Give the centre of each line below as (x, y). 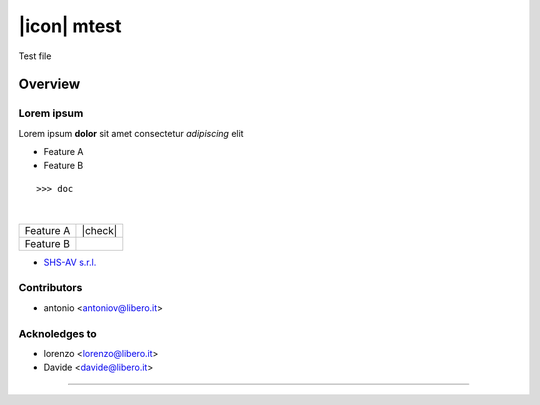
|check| (99, 230)
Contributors (50, 288)
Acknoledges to (57, 333)
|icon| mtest (70, 26)
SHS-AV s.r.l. (70, 262)
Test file (35, 56)
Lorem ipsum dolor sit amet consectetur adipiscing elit (131, 133)
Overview (49, 84)
